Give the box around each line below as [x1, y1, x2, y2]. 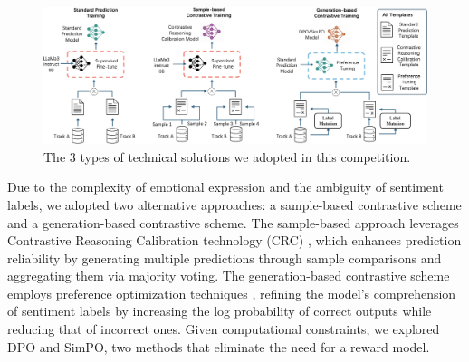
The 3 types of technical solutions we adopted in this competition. [43, 147, 411, 166]
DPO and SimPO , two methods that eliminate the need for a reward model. [7, 337, 430, 356]
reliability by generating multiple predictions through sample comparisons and [7, 248, 442, 267]
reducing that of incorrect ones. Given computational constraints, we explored [7, 319, 440, 338]
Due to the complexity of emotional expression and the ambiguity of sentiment [7, 177, 444, 196]
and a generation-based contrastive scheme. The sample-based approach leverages [7, 213, 459, 232]
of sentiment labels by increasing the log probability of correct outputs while [7, 301, 432, 320]
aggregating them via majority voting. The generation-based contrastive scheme [7, 266, 450, 285]
